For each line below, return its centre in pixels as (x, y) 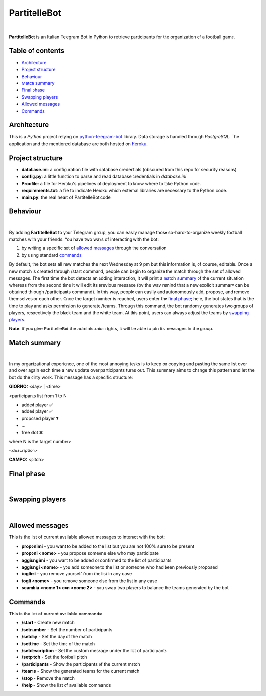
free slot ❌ (32, 432)
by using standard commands (52, 255)
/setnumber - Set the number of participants (67, 629)
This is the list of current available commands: (56, 614)
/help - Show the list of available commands (66, 685)
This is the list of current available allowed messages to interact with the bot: (87, 537)
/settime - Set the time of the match (58, 643)
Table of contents (36, 51)
